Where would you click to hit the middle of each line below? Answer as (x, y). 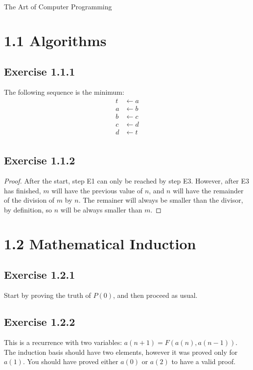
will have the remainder (208, 190)
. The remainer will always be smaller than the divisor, (161, 200)
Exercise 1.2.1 (40, 275)
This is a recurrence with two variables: (63, 342)
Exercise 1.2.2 (40, 322)
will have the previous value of (97, 190)
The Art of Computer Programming (58, 6)
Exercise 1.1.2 (40, 160)
